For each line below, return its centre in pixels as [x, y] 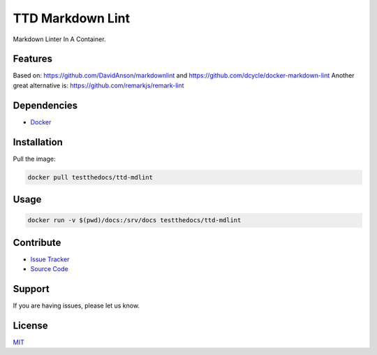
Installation [38, 142]
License [30, 325]
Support [31, 289]
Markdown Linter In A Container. [59, 39]
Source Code [50, 269]
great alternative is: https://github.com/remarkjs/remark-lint [98, 85]
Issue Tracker [50, 259]
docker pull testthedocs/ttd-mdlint [90, 177]
